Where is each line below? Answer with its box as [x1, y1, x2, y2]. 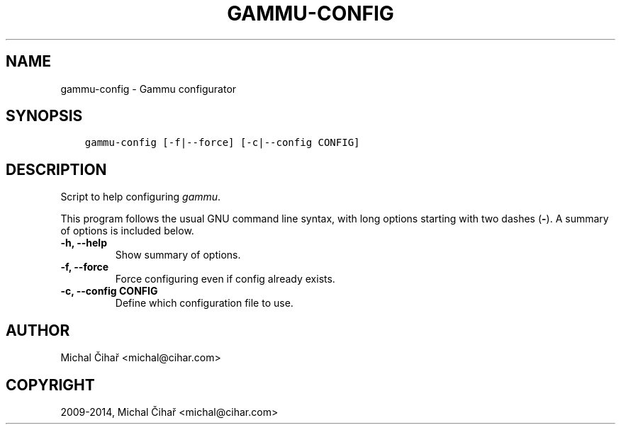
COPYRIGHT [6, 375, 95, 394]
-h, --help [60, 237, 107, 249]
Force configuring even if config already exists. [115, 273, 335, 285]
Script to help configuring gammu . [60, 191, 221, 203]
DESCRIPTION [6, 160, 107, 179]
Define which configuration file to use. [115, 297, 293, 310]
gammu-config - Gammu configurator [60, 82, 237, 95]
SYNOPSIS [6, 107, 83, 125]
